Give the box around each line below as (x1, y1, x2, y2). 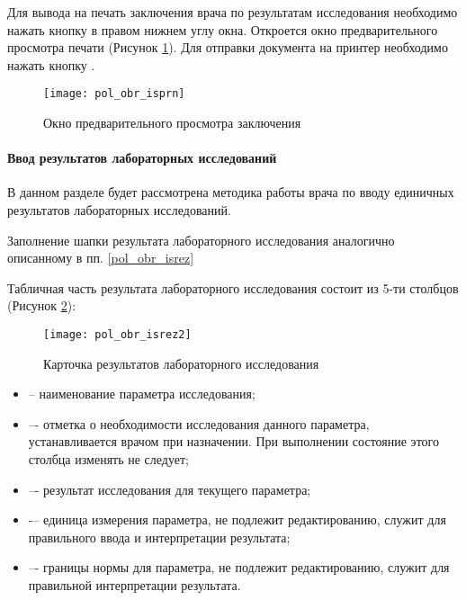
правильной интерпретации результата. (28, 575, 241, 594)
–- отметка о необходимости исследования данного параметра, (28, 414, 370, 433)
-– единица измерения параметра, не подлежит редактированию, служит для (28, 510, 446, 529)
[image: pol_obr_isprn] (43, 87, 185, 101)
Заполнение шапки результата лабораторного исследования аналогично (7, 230, 395, 249)
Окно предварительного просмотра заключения (43, 113, 301, 132)
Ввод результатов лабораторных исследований (7, 148, 277, 167)
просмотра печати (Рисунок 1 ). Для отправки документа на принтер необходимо (7, 38, 448, 57)
